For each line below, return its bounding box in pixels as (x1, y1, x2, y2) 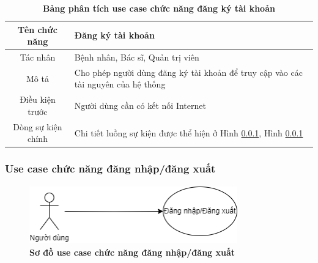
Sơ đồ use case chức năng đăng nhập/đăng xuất (29, 245, 235, 258)
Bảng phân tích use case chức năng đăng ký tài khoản (43, 2, 275, 14)
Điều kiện (20, 93, 56, 106)
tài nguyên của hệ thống (74, 78, 166, 91)
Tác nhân (20, 51, 56, 64)
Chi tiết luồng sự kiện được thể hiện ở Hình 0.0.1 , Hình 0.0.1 (74, 126, 303, 139)
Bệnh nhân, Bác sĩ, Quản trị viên (74, 51, 199, 64)
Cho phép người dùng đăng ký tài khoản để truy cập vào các (74, 65, 303, 78)
